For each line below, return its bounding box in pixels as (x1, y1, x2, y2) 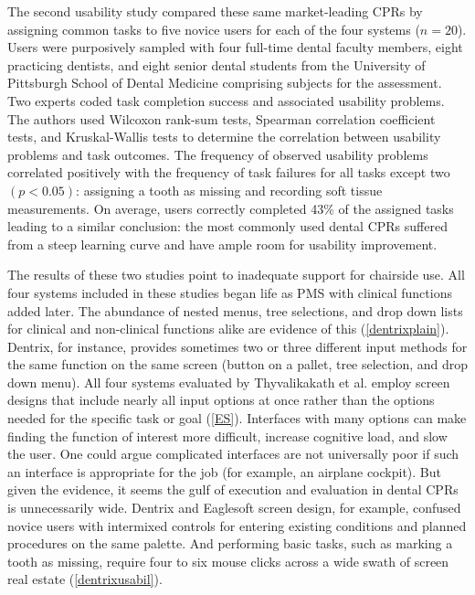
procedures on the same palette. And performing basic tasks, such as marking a (7, 534, 453, 553)
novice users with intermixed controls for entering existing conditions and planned (7, 515, 467, 535)
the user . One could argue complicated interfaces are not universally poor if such (7, 444, 459, 463)
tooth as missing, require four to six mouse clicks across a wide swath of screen (7, 551, 449, 570)
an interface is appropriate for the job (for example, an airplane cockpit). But (7, 462, 441, 481)
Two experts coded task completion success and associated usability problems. (7, 90, 445, 110)
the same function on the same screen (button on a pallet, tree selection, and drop (7, 355, 469, 374)
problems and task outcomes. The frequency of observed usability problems (7, 144, 428, 164)
